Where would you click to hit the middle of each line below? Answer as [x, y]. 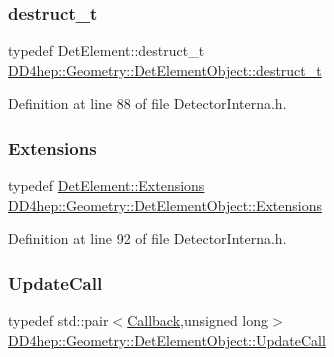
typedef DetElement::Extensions [106, 185]
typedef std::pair [58, 320]
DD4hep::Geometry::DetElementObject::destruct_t [165, 69]
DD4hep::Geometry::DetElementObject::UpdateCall [167, 339]
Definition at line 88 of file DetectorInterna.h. [147, 103]
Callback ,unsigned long [198, 320]
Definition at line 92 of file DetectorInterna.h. [147, 238]
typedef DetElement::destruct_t [106, 50]
